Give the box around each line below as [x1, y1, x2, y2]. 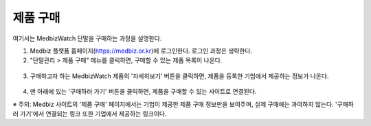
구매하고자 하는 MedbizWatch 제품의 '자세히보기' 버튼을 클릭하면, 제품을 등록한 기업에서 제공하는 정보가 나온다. [30, 72, 329, 80]
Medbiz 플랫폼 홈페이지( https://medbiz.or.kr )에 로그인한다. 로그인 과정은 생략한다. [30, 47, 253, 55]
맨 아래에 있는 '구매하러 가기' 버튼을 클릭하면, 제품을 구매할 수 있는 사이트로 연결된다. [30, 88, 257, 96]
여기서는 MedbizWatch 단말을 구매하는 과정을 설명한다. [12, 34, 162, 42]
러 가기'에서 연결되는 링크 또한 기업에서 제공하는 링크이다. [12, 110, 167, 118]
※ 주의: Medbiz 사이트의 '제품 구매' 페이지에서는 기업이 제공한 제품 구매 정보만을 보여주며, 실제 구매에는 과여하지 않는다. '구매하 [12, 100, 354, 108]
